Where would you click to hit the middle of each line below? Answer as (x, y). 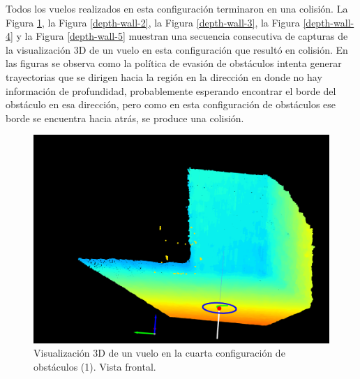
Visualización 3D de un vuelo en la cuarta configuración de (159, 353)
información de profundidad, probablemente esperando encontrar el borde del (171, 90)
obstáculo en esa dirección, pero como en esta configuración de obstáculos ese (171, 104)
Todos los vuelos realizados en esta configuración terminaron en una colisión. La (177, 8)
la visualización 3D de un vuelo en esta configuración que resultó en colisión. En (177, 49)
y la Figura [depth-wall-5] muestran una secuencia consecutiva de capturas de (182, 36)
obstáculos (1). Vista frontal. (95, 367)
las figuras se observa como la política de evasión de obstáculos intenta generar (174, 63)
